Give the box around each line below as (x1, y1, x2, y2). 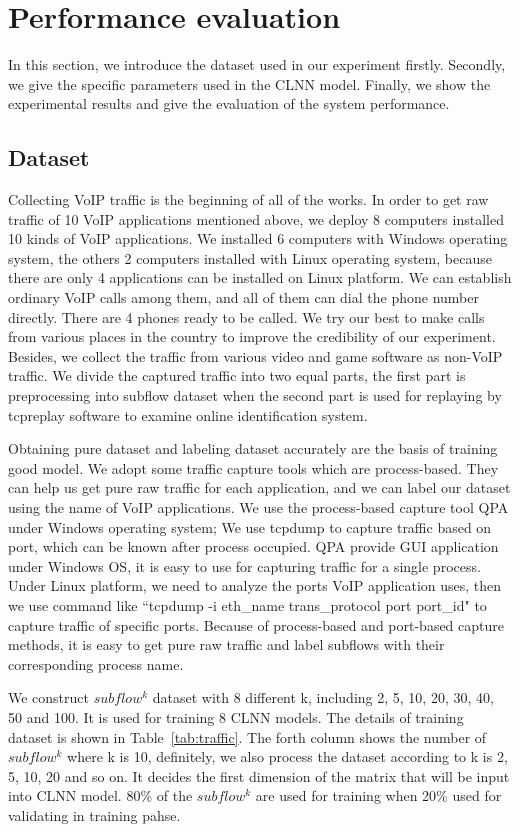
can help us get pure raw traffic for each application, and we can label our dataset (8, 477, 511, 498)
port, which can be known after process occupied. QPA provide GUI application (8, 536, 499, 557)
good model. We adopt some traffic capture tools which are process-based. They (8, 457, 499, 478)
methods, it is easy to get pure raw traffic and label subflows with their (8, 634, 445, 655)
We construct (8, 687, 90, 708)
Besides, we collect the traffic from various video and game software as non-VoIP (8, 345, 503, 366)
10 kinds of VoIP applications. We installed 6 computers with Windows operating (8, 228, 508, 249)
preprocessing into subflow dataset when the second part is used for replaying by (8, 385, 502, 406)
